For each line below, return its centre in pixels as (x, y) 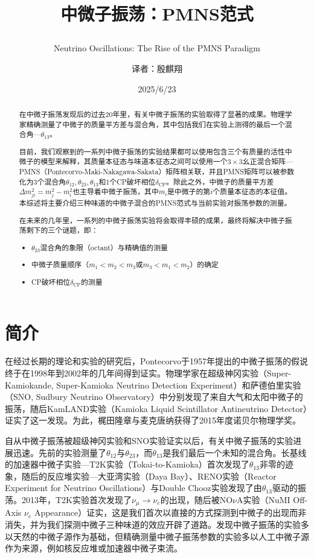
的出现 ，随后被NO (197, 499)
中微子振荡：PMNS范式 (157, 14)
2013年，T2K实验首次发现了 (76, 499)
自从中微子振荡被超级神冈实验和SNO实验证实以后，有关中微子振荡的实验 (149, 441)
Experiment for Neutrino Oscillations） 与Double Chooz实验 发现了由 (133, 488)
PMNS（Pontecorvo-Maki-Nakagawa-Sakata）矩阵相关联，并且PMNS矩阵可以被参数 (157, 172)
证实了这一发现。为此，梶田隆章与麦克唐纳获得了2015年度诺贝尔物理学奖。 (153, 420)
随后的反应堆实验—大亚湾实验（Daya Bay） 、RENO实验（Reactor (149, 476)
